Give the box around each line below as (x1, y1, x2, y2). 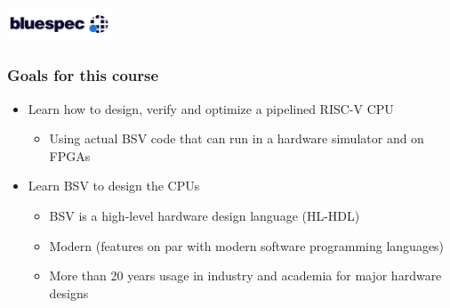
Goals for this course (7, 64, 159, 86)
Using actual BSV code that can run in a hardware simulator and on (49, 129, 424, 148)
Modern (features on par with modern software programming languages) (49, 236, 445, 255)
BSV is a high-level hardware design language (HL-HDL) (49, 206, 360, 224)
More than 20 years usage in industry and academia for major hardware (49, 266, 442, 285)
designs (49, 283, 89, 302)
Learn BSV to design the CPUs (28, 176, 200, 195)
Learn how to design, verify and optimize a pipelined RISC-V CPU (28, 99, 394, 118)
